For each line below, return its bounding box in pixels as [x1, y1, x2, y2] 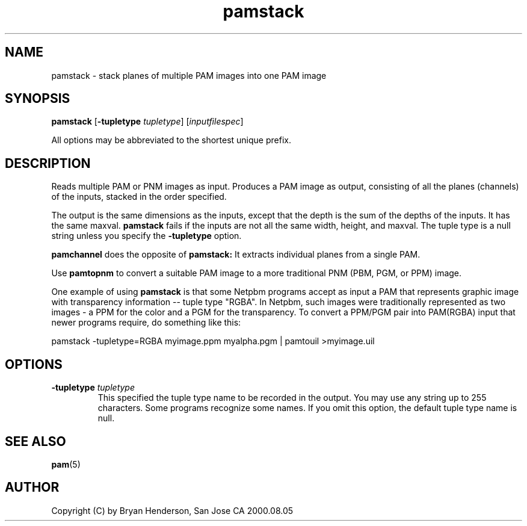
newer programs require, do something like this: [51, 317, 241, 328]
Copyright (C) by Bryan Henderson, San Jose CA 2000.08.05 [51, 505, 294, 516]
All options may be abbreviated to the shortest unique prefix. [51, 135, 291, 146]
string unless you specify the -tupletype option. [51, 231, 242, 241]
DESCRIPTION [5, 155, 91, 171]
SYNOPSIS [5, 91, 70, 107]
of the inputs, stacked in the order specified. [51, 191, 227, 202]
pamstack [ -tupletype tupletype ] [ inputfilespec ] [51, 116, 244, 127]
